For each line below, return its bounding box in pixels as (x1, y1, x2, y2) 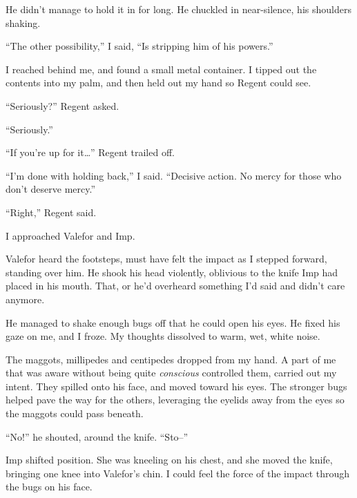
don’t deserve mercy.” (6, 182, 96, 196)
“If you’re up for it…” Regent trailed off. (6, 145, 175, 160)
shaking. (6, 15, 41, 30)
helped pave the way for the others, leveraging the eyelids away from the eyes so (6, 392, 345, 407)
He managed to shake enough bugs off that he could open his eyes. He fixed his (6, 315, 340, 329)
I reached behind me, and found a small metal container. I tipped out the (6, 61, 317, 76)
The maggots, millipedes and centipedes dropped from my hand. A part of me (6, 352, 336, 366)
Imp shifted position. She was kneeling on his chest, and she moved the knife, (6, 452, 333, 467)
